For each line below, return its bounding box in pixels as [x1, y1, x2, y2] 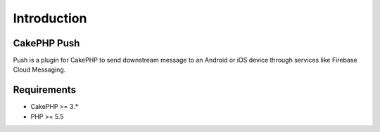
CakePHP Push [13, 37, 80, 49]
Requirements [13, 84, 77, 96]
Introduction [13, 11, 87, 26]
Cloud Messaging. [13, 65, 66, 74]
